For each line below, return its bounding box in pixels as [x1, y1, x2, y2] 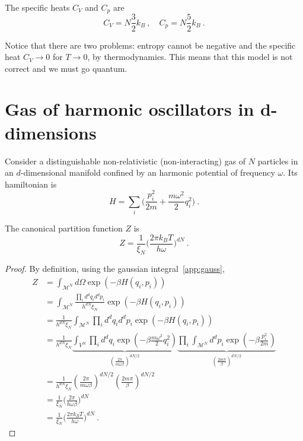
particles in [257, 154, 298, 167]
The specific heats [5, 1, 70, 13]
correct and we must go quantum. [5, 62, 127, 74]
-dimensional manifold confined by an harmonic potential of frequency [20, 166, 275, 179]
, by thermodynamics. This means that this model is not [87, 50, 293, 63]
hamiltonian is [5, 177, 57, 190]
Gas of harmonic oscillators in [5, 97, 254, 121]
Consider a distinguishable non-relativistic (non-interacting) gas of [5, 154, 246, 167]
